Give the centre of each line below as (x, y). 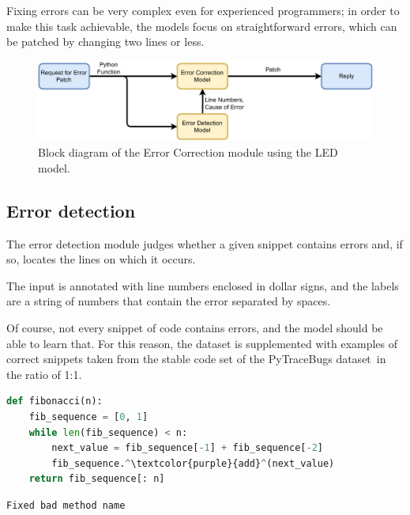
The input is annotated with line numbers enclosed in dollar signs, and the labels (203, 285)
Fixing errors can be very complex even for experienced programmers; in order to (203, 10)
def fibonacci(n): (55, 401)
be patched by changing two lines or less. (105, 42)
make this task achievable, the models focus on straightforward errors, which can (202, 26)
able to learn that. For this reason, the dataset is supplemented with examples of (202, 343)
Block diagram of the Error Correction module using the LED (188, 152)
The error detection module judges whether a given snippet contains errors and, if (205, 243)
